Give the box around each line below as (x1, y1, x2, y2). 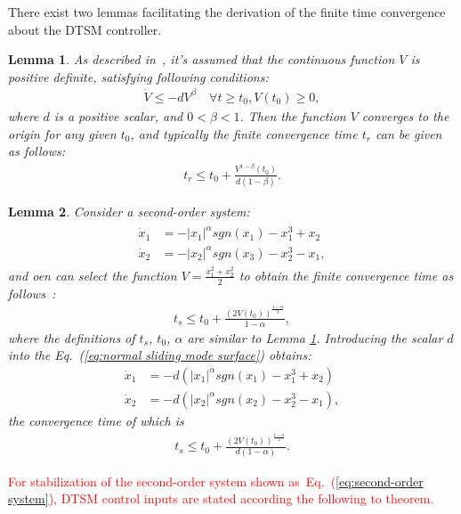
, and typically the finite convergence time (130, 124, 358, 143)
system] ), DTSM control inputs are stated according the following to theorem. (8, 489, 434, 508)
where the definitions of (8, 328, 135, 347)
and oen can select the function (8, 265, 177, 284)
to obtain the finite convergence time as (239, 265, 454, 284)
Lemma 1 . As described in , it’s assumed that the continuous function (8, 50, 395, 69)
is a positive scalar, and (53, 106, 183, 125)
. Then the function (239, 106, 346, 125)
